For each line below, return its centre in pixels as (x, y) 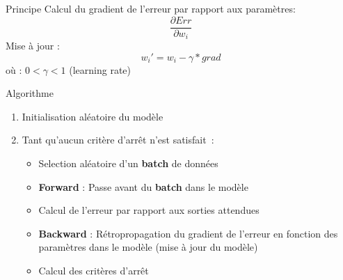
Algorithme (30, 93)
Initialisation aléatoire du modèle (93, 116)
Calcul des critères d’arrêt (94, 271)
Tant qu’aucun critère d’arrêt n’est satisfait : (118, 140)
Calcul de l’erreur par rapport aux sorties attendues (149, 210)
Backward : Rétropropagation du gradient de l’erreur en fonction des (188, 233)
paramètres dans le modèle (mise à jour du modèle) (148, 247)
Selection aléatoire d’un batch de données (128, 163)
